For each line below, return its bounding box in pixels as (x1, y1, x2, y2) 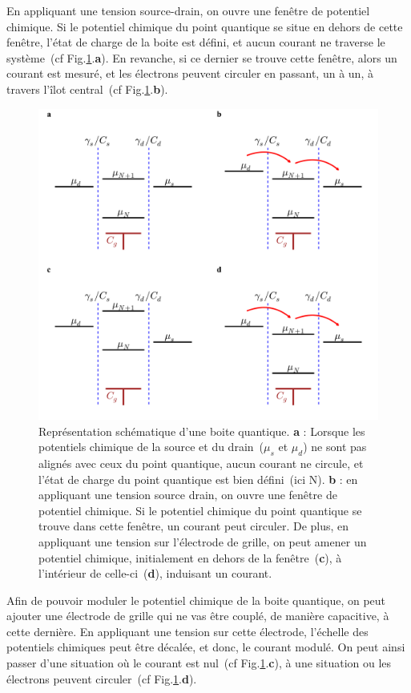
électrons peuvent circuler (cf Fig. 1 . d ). (6, 670, 197, 687)
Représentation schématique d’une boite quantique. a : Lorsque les (38, 422, 365, 439)
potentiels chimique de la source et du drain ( (38, 438, 264, 455)
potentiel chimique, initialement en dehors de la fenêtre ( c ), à (38, 549, 342, 566)
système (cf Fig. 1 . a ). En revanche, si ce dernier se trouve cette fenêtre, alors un (6, 49, 397, 66)
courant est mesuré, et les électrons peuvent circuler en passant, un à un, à (6, 65, 373, 82)
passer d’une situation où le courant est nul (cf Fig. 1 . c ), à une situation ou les (6, 655, 392, 671)
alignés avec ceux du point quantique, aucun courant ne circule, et (38, 454, 364, 471)
